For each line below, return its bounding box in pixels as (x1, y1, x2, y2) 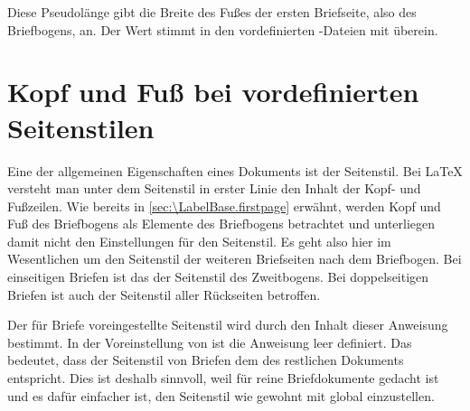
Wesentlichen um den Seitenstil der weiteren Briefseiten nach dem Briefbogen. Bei (7, 249, 462, 268)
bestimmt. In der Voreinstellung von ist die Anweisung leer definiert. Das (7, 332, 412, 351)
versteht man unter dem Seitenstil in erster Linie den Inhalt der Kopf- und (7, 179, 421, 198)
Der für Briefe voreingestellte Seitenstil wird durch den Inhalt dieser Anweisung (7, 315, 448, 334)
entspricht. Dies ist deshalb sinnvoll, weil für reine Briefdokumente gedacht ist (7, 369, 439, 388)
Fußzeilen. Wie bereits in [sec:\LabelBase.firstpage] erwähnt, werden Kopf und (7, 196, 441, 215)
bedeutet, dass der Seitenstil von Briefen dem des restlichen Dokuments (7, 350, 404, 369)
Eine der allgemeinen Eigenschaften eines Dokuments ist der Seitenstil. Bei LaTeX (7, 161, 463, 180)
